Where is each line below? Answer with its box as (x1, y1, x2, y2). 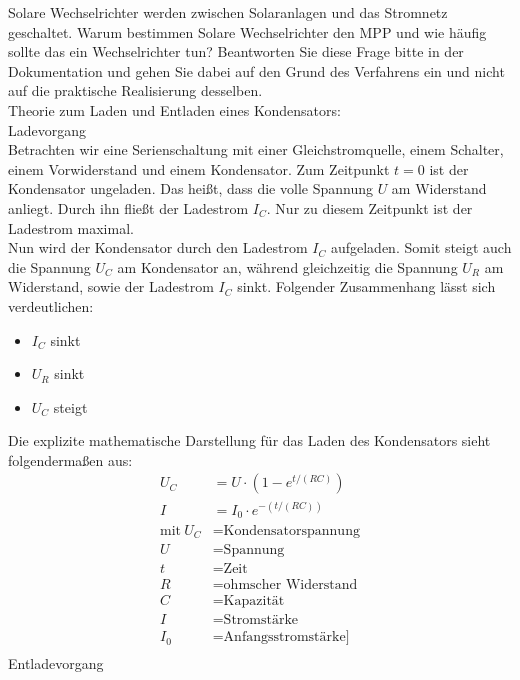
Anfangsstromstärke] (223, 630, 350, 645)
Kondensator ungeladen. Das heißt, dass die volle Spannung (8, 178, 373, 199)
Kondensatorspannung (223, 523, 360, 538)
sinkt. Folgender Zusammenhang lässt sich (237, 276, 496, 297)
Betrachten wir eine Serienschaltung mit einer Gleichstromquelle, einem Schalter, (8, 139, 504, 160)
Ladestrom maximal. (8, 217, 134, 238)
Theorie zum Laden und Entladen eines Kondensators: (8, 99, 341, 120)
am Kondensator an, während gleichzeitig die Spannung (117, 256, 458, 277)
